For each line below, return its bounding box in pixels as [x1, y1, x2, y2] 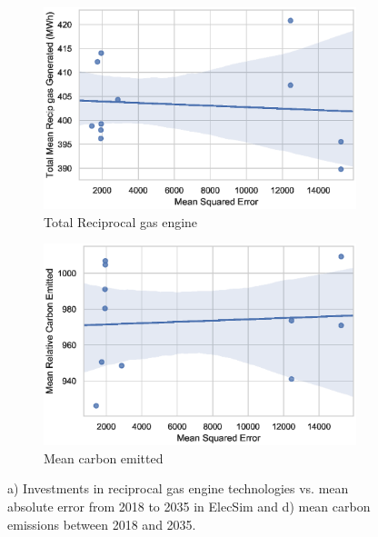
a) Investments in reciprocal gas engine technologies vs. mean [7, 479, 349, 498]
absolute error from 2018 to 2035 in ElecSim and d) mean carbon [7, 497, 371, 516]
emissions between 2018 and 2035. [7, 514, 196, 533]
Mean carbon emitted [44, 448, 164, 467]
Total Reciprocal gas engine [44, 212, 198, 231]
